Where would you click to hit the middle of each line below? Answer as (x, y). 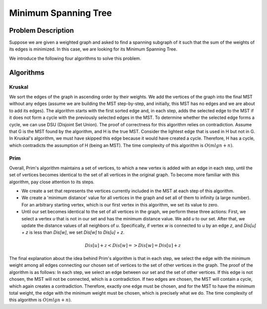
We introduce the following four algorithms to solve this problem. (75, 58)
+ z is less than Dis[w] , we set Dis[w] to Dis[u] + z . (73, 232)
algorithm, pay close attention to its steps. (52, 182)
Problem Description (42, 30)
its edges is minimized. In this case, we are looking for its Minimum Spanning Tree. (93, 49)
